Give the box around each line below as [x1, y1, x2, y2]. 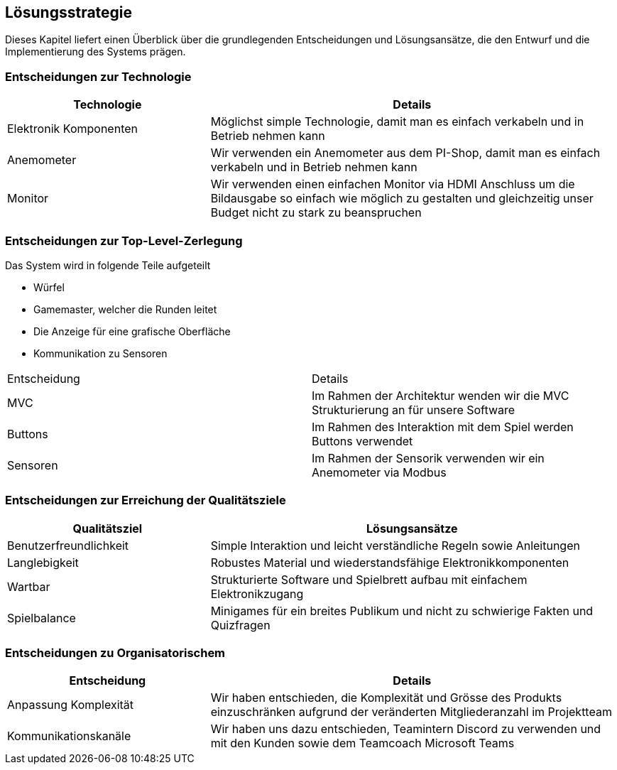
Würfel [33, 281, 65, 293]
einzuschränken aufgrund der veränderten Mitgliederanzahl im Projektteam [210, 705, 612, 720]
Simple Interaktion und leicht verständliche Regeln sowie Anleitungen [210, 538, 580, 553]
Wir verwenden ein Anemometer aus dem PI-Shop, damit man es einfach [210, 146, 601, 161]
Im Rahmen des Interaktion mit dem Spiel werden [312, 419, 574, 434]
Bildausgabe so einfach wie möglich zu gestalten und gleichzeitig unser [210, 191, 594, 206]
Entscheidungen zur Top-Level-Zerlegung [5, 233, 243, 248]
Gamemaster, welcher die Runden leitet [33, 303, 217, 315]
